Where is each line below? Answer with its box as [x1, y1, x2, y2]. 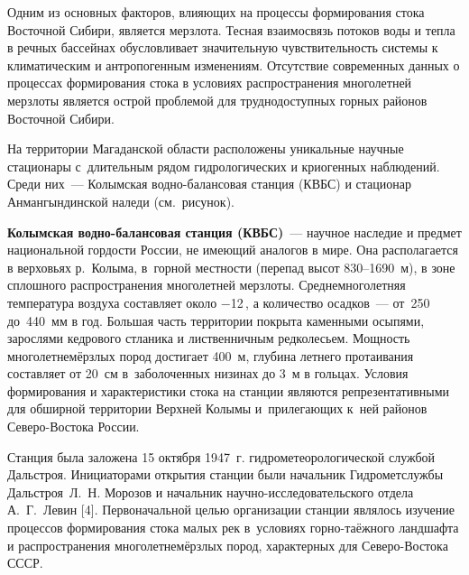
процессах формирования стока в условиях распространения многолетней [7, 73, 412, 92]
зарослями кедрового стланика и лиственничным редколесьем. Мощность [7, 329, 410, 348]
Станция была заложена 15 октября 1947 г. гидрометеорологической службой [7, 447, 436, 466]
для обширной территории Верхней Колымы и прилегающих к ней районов [7, 399, 428, 418]
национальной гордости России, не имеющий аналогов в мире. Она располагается [7, 240, 458, 259]
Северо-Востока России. [7, 417, 140, 436]
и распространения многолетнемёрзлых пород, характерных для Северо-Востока [7, 535, 448, 554]
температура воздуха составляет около [7, 292, 217, 311]
